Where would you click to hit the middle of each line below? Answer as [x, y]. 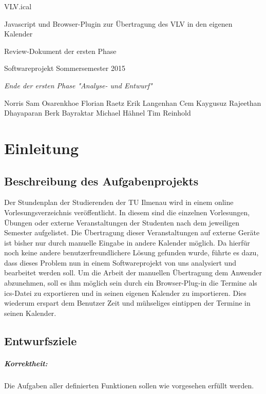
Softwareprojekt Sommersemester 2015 [65, 68]
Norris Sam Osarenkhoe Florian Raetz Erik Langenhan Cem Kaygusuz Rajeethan [133, 102]
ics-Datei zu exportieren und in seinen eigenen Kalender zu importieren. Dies [125, 293]
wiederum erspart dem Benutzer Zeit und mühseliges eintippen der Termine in [127, 303]
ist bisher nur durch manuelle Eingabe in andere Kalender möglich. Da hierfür [127, 242]
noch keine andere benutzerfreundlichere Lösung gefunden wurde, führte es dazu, [131, 252]
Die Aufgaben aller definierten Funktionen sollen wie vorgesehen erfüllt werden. [129, 385]
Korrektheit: [26, 363]
